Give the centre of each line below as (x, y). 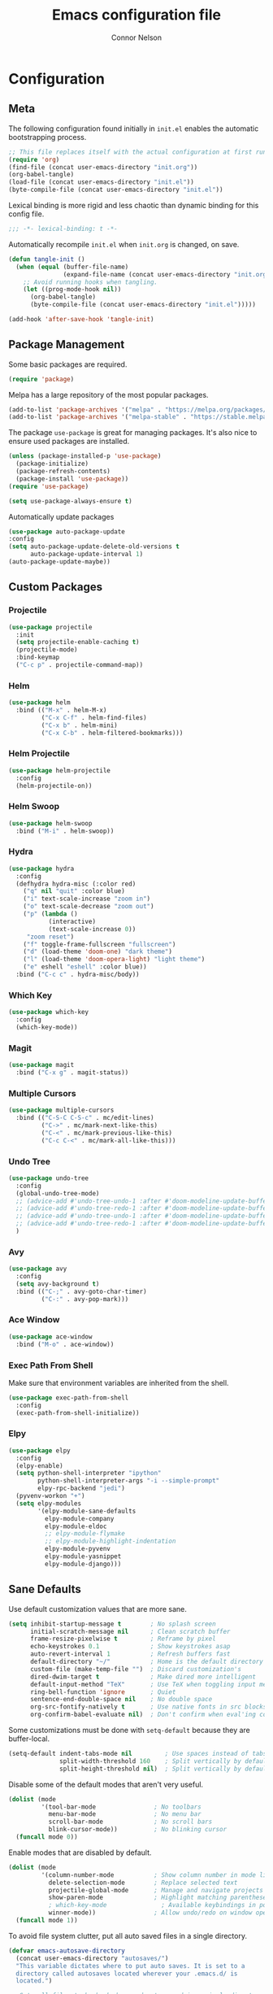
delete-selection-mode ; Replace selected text (143, 1883)
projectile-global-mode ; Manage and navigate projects (156, 1890)
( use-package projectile (50, 627)
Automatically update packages (61, 516)
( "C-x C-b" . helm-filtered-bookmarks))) (112, 733)
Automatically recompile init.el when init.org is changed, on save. (124, 244)
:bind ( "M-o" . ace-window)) (65, 1344)
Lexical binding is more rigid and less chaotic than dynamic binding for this (134, 205)
